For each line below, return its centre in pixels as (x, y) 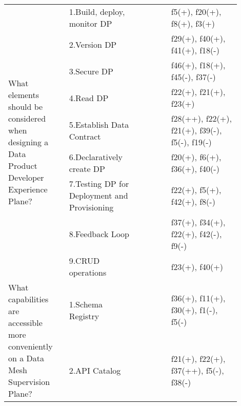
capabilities (28, 299)
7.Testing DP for (99, 183)
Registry (84, 316)
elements (24, 95)
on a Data (26, 358)
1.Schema (86, 304)
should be (26, 107)
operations (88, 272)
